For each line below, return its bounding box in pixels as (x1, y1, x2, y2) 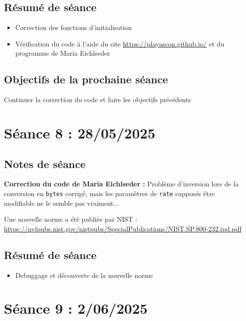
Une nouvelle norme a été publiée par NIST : (4, 214, 137, 224)
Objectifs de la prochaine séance (4, 72, 168, 87)
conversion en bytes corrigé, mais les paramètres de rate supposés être (4, 188, 215, 198)
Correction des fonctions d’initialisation (15, 22, 132, 32)
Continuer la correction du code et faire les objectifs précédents (4, 94, 191, 105)
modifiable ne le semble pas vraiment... (4, 198, 119, 208)
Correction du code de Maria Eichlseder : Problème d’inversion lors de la (4, 179, 239, 189)
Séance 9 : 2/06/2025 (4, 298, 148, 318)
